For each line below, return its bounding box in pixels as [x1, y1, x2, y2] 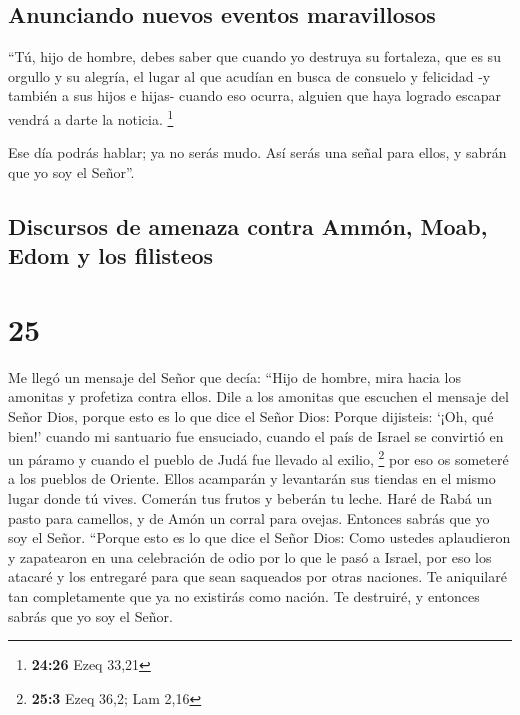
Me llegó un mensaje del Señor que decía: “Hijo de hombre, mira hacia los [8, 366, 461, 387]
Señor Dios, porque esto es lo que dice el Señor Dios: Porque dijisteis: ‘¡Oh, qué [8, 405, 494, 426]
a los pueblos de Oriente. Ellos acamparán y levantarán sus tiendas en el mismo [8, 468, 496, 489]
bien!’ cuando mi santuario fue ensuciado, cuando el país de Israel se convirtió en [8, 425, 504, 446]
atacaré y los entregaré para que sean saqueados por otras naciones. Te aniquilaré [8, 566, 507, 587]
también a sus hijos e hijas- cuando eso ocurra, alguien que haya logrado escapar [8, 85, 501, 106]
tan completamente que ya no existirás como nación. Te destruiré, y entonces [8, 585, 480, 606]
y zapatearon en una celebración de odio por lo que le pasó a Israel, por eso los [8, 546, 492, 567]
